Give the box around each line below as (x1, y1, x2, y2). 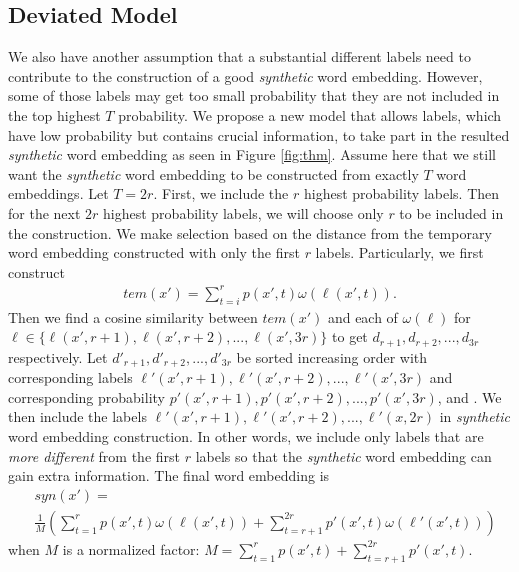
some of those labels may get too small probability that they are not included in (8, 85, 500, 106)
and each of (327, 306, 398, 327)
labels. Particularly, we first (315, 242, 484, 263)
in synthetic (439, 406, 511, 427)
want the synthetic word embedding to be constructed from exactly (8, 163, 419, 184)
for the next (8, 202, 81, 223)
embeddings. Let (8, 183, 109, 204)
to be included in (399, 202, 504, 223)
